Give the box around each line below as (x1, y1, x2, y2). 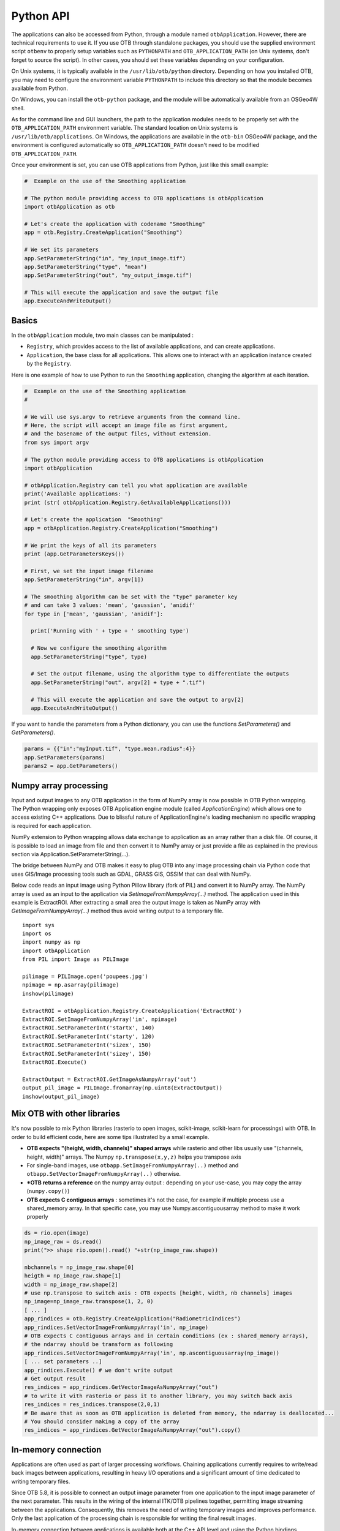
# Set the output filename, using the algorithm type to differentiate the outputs (31, 671, 289, 677)
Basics (11, 315, 38, 326)
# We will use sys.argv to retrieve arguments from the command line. (24, 413, 241, 420)
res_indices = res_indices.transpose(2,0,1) (24, 1401, 161, 1408)
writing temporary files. (11, 1478, 70, 1485)
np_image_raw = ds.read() (24, 1238, 102, 1245)
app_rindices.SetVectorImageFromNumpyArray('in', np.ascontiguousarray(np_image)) (24, 1349, 280, 1356)
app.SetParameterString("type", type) (31, 653, 147, 660)
